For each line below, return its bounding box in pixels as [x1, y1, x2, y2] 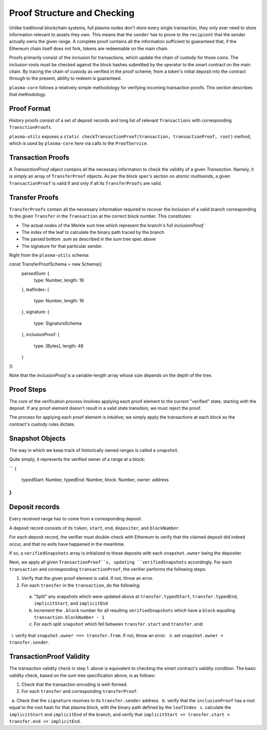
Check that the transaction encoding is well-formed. [21, 681, 128, 687]
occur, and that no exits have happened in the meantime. [9, 541, 125, 547]
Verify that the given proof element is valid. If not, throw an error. [21, 575, 154, 581]
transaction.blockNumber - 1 [34, 615, 105, 620]
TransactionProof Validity [9, 652, 90, 661]
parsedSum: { [21, 270, 49, 276]
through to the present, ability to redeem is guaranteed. [9, 75, 122, 81]
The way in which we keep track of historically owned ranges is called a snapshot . [9, 447, 179, 453]
